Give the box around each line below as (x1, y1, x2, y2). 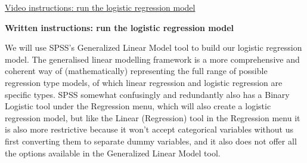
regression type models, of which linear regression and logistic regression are (5, 76, 283, 88)
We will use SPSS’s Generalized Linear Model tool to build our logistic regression (5, 41, 302, 54)
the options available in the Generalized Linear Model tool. (5, 146, 221, 159)
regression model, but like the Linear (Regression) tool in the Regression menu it (5, 111, 300, 124)
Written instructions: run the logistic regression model (5, 21, 234, 33)
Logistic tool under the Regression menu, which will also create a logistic (5, 100, 271, 112)
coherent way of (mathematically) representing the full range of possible (5, 64, 268, 77)
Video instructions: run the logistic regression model (5, 1, 196, 13)
